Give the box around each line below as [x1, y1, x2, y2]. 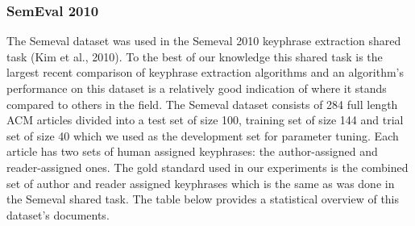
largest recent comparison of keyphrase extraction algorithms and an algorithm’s [6, 64, 404, 81]
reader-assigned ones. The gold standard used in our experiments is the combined [6, 158, 409, 175]
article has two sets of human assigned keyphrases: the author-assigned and [6, 143, 378, 160]
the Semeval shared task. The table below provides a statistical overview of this [6, 190, 400, 207]
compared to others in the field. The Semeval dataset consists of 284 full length [6, 95, 398, 112]
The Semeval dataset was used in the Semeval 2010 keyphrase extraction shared [6, 32, 401, 49]
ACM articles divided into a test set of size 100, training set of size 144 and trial [6, 111, 404, 128]
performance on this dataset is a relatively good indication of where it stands [6, 80, 387, 96]
